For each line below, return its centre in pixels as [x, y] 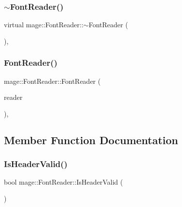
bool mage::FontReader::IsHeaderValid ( [64, 182]
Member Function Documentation [91, 140]
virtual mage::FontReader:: [44, 25]
